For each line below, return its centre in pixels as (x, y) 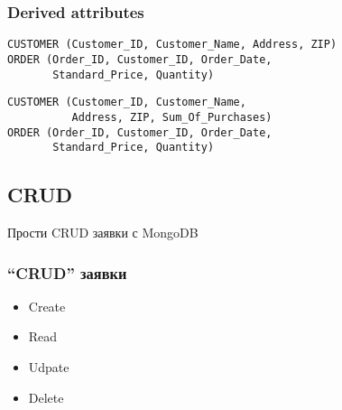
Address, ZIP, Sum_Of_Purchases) (172, 117)
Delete (46, 397)
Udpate (49, 367)
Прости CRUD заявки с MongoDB (103, 233)
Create (47, 306)
